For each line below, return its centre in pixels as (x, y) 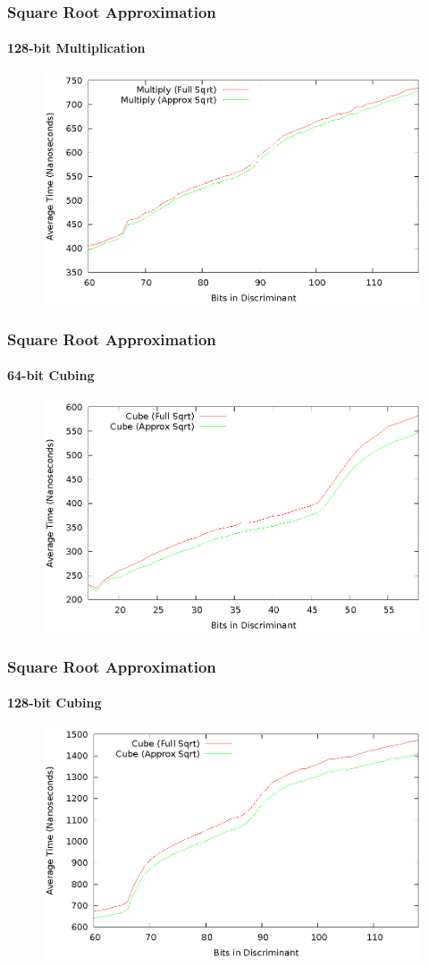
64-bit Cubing (51, 375)
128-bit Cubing (55, 703)
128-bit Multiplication (76, 48)
